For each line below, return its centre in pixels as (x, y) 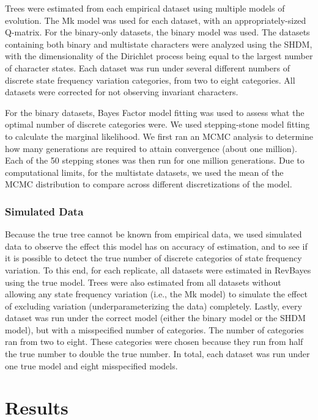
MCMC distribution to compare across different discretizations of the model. (149, 184)
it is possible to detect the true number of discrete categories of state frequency (153, 258)
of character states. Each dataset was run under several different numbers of (148, 67)
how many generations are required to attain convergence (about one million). (151, 148)
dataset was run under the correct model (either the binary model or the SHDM (155, 318)
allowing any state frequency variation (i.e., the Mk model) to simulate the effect (156, 294)
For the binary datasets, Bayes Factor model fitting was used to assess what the (155, 112)
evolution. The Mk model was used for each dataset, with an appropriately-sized (156, 20)
